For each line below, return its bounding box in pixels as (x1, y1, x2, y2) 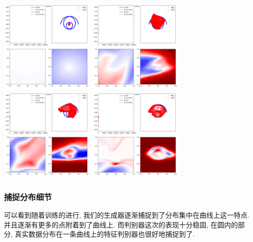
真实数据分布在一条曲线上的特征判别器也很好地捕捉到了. (15, 229, 195, 239)
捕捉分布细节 (4, 190, 52, 203)
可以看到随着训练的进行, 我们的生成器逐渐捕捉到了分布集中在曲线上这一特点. (4, 210, 250, 220)
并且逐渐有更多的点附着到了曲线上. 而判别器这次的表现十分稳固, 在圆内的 (4, 219, 238, 229)
